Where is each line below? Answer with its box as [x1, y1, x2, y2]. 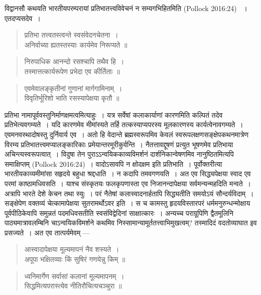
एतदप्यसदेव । [5, 13, 41, 23]
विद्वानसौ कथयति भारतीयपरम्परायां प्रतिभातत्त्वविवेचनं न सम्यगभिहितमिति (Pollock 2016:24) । [5, 3, 247, 13]
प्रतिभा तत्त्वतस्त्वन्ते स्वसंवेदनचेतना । [24, 30, 118, 40]
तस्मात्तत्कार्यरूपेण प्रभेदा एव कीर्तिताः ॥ [24, 66, 120, 76]
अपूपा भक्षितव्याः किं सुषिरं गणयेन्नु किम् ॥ [24, 254, 125, 264]
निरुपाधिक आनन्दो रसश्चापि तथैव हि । [24, 56, 124, 67]
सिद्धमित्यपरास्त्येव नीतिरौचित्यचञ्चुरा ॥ [24, 280, 122, 291]
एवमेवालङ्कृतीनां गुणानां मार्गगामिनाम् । [24, 83, 122, 93]
